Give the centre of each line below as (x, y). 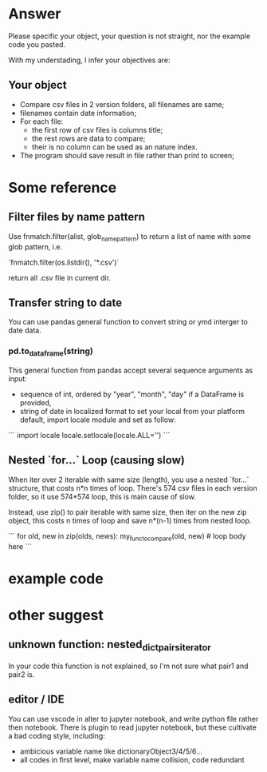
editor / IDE (37, 700)
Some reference (63, 187)
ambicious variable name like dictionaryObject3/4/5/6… (111, 751)
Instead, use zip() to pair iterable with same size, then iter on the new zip (128, 511)
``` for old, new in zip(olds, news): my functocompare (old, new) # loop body (127, 537)
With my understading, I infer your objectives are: (89, 60)
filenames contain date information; (78, 113)
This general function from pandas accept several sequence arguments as (131, 370)
